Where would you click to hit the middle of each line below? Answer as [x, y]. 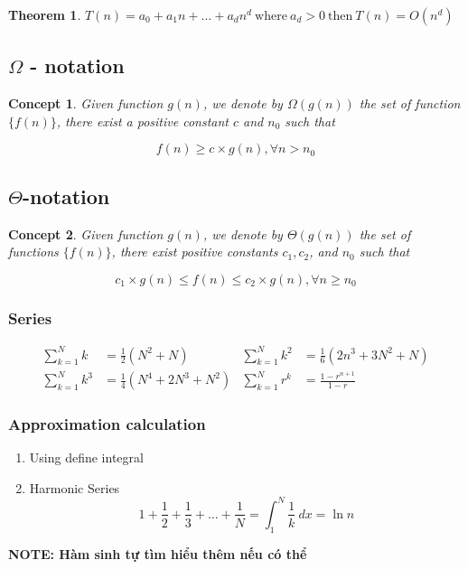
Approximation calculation [107, 423]
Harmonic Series [75, 487]
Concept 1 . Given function [86, 103]
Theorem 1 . [45, 14]
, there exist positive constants [195, 252]
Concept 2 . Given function [86, 233]
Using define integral [86, 457]
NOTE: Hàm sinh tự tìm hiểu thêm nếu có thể [158, 553]
